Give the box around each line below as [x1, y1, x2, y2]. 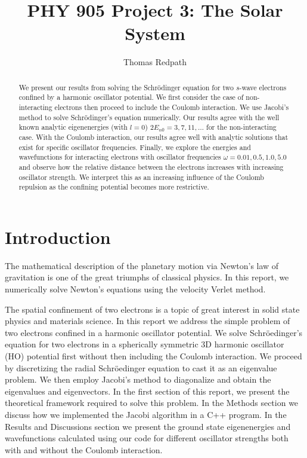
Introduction [5, 224, 111, 249]
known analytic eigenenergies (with [18, 122, 128, 132]
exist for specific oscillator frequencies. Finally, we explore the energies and [18, 142, 251, 152]
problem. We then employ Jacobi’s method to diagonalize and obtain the [5, 373, 271, 386]
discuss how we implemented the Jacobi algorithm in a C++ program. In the [5, 408, 287, 420]
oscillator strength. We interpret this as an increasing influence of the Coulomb [18, 172, 264, 182]
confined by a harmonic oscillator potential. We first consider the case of [18, 92, 244, 102]
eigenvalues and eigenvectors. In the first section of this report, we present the [5, 384, 290, 397]
